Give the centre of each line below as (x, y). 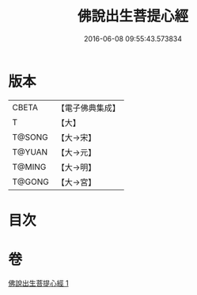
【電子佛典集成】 (88, 108)
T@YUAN (30, 151)
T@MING (29, 167)
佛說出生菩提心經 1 (38, 283)
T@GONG (30, 182)
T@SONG (30, 137)
